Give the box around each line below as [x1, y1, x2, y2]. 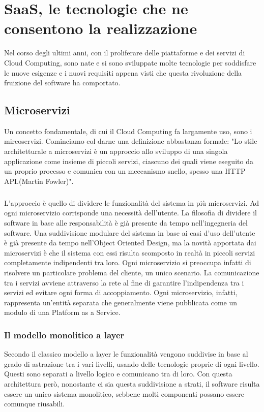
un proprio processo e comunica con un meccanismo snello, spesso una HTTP [4, 166, 246, 176]
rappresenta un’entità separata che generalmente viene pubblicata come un [4, 297, 238, 307]
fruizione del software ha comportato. [4, 77, 121, 88]
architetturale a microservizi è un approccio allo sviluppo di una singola [4, 146, 228, 156]
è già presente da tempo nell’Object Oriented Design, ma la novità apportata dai [4, 237, 256, 248]
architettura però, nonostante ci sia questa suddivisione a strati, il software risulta [4, 378, 260, 389]
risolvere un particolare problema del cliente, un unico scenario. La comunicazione [4, 267, 259, 277]
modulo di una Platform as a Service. [4, 307, 121, 318]
